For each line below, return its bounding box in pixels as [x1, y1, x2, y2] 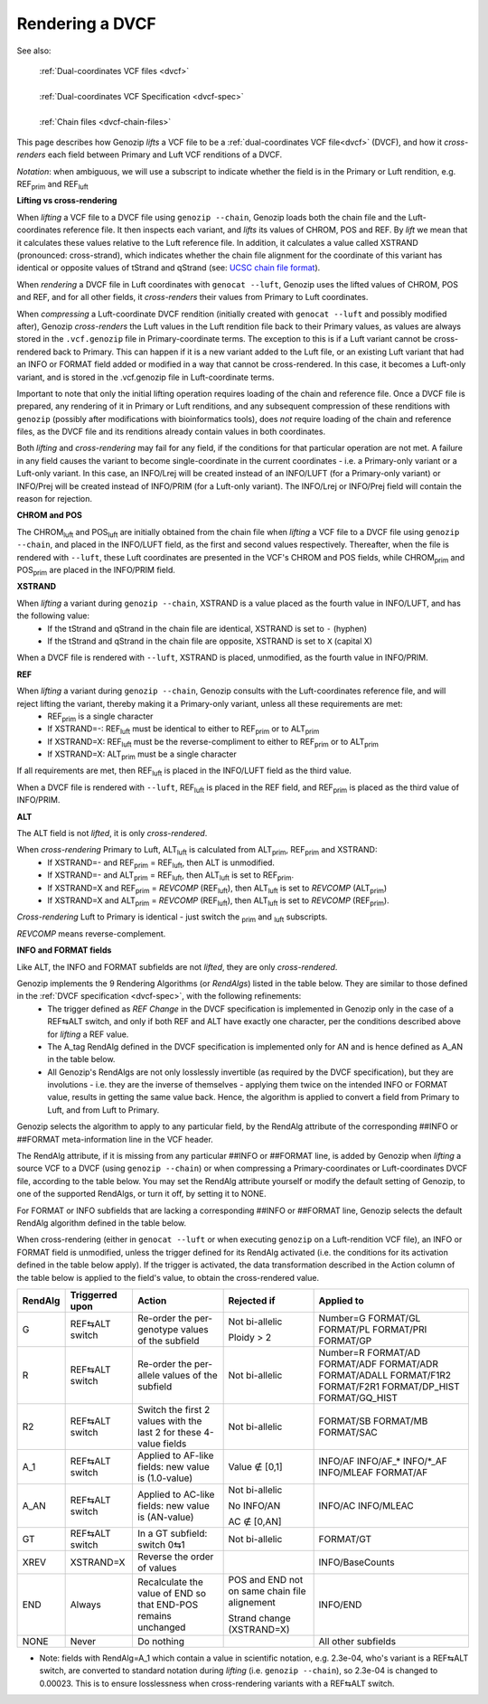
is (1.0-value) [136, 1472, 193, 1484]
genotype [136, 1323, 179, 1335]
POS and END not [228, 1573, 304, 1586]
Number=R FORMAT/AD [318, 1346, 420, 1359]
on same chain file [228, 1585, 306, 1597]
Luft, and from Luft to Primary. [47, 1104, 160, 1116]
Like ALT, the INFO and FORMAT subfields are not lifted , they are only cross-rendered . [16, 961, 338, 972]
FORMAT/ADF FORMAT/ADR [318, 1357, 438, 1370]
